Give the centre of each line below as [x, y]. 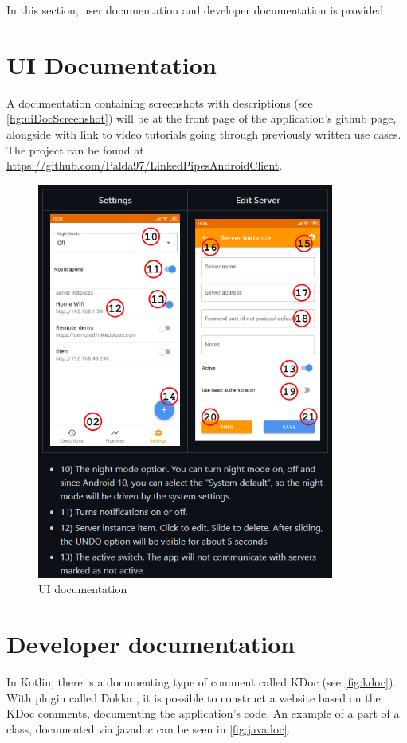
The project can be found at [75, 149]
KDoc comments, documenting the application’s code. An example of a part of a [203, 713]
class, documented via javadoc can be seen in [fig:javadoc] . [149, 728]
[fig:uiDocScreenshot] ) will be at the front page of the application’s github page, [202, 118]
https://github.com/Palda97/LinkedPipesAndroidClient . [145, 165]
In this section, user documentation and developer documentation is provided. [197, 10]
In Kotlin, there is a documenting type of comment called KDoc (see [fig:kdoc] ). [202, 681]
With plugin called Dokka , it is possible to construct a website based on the [194, 697]
